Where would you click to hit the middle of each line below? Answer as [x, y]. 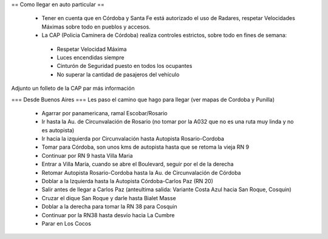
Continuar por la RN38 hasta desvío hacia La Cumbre [108, 215]
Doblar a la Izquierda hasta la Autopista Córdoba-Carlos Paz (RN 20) [128, 181]
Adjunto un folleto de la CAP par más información [73, 89]
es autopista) [58, 130]
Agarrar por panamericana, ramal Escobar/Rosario [104, 113]
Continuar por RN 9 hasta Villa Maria [87, 155]
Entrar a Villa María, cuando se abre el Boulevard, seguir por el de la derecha [138, 164]
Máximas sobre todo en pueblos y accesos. [96, 27]
